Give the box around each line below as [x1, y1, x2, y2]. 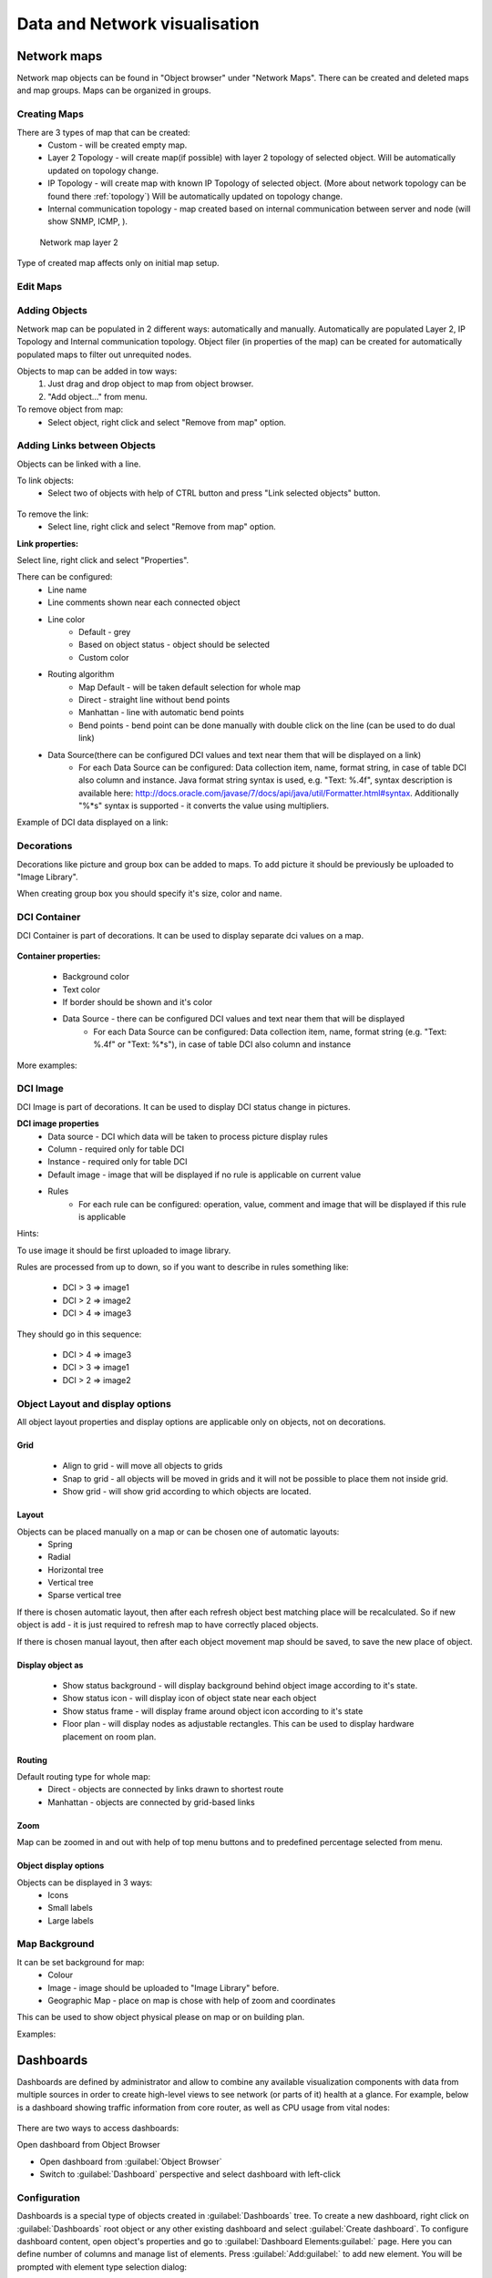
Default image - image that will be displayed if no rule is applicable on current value [47, 1169, 362, 1180]
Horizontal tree [47, 1564, 104, 1575]
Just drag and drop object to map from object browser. [47, 378, 254, 389]
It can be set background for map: [16, 1956, 145, 1967]
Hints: [16, 1228, 39, 1239]
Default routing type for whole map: [16, 1770, 151, 1781]
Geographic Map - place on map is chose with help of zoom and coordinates [47, 1996, 336, 2006]
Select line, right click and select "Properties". [16, 555, 190, 566]
